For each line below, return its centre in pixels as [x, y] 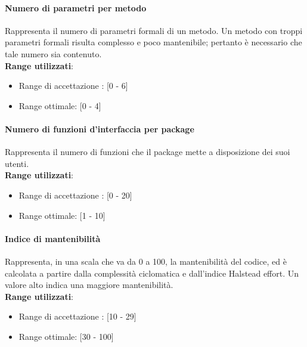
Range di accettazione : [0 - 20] [75, 195]
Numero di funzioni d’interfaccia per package [100, 128]
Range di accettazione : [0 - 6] [73, 86]
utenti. [17, 163]
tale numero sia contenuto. [53, 53]
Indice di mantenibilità [53, 238]
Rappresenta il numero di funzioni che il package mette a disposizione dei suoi [148, 152]
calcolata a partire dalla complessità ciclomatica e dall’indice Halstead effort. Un [152, 273]
